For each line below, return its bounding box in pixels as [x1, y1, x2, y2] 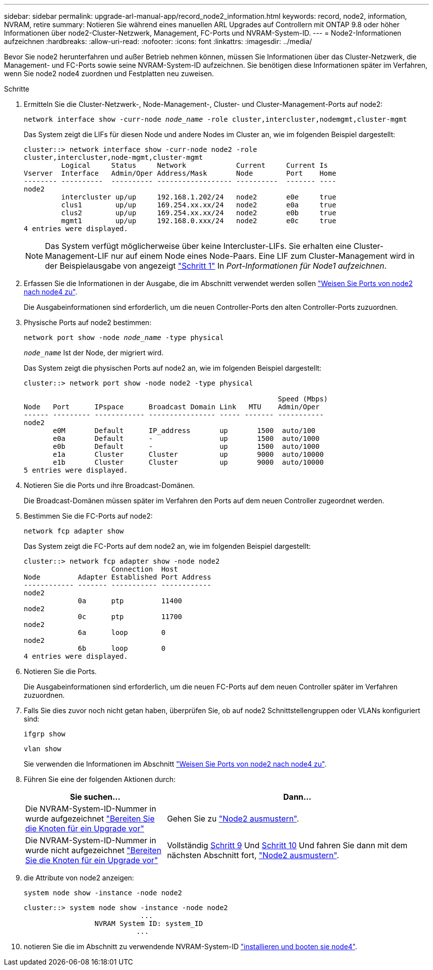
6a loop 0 [78, 629, 166, 636]
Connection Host [111, 565, 178, 573]
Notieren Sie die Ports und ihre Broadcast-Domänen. [24, 481, 195, 489]
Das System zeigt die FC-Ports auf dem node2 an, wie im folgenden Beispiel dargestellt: [24, 542, 311, 550]
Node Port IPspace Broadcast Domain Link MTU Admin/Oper [24, 403, 320, 411]
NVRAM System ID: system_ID [94, 920, 203, 927]
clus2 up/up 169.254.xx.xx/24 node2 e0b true [61, 209, 337, 217]
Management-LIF [45, 251, 109, 261]
